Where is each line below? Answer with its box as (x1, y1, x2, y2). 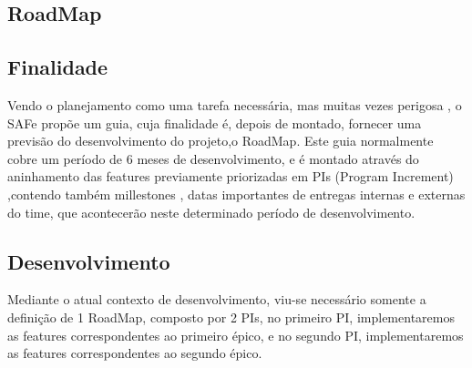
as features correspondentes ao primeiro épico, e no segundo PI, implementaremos (7, 325, 464, 344)
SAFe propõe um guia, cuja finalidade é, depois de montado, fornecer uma (7, 113, 422, 132)
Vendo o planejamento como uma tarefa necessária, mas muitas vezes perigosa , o (7, 95, 462, 114)
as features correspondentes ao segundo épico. (7, 343, 262, 363)
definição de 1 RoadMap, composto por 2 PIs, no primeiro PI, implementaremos (7, 307, 455, 326)
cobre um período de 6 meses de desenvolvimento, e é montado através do (7, 148, 419, 168)
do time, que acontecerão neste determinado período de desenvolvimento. (7, 202, 416, 221)
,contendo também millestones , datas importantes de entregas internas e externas (7, 184, 466, 203)
